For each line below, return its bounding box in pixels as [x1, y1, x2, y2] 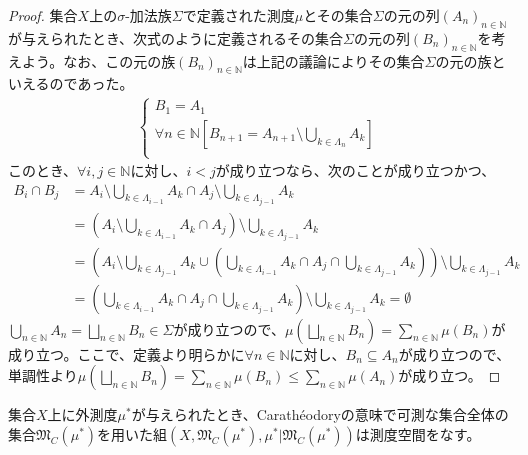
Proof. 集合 [8, 5, 78, 25]
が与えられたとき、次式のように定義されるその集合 [8, 27, 344, 48]
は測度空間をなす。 [355, 423, 481, 444]
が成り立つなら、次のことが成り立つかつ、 [215, 160, 496, 181]
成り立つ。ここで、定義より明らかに [8, 343, 245, 364]
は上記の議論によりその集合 [242, 50, 425, 71]
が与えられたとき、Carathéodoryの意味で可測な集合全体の [131, 404, 509, 425]
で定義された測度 [182, 5, 295, 25]
